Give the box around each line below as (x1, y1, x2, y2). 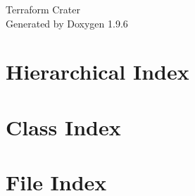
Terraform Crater (6, 2, 80, 16)
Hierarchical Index (6, 57, 189, 86)
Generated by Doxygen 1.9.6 (6, 16, 128, 30)
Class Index (6, 112, 121, 141)
